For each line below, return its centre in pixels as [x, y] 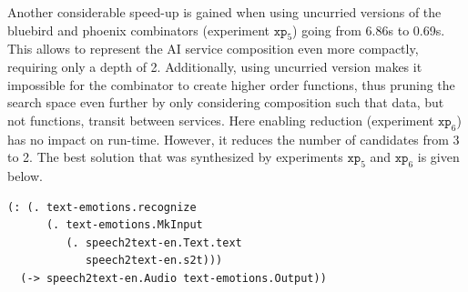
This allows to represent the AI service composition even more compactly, [213, 49]
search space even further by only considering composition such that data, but [226, 102]
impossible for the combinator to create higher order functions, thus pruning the [231, 84]
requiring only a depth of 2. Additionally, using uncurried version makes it [215, 66]
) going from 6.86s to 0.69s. [369, 30]
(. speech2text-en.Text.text [154, 242]
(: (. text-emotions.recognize [102, 207]
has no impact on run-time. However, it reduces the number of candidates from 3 [234, 139]
